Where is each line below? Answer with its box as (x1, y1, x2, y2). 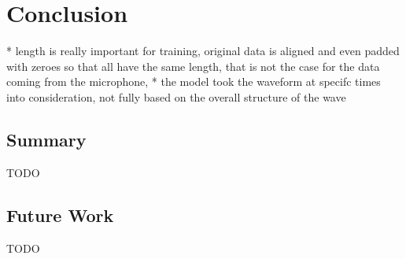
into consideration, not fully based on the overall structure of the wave (6, 88, 346, 105)
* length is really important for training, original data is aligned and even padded (6, 43, 400, 59)
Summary (6, 127, 87, 151)
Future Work (6, 202, 114, 227)
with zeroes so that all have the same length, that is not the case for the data (6, 57, 380, 74)
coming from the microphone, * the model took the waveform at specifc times (6, 73, 381, 90)
